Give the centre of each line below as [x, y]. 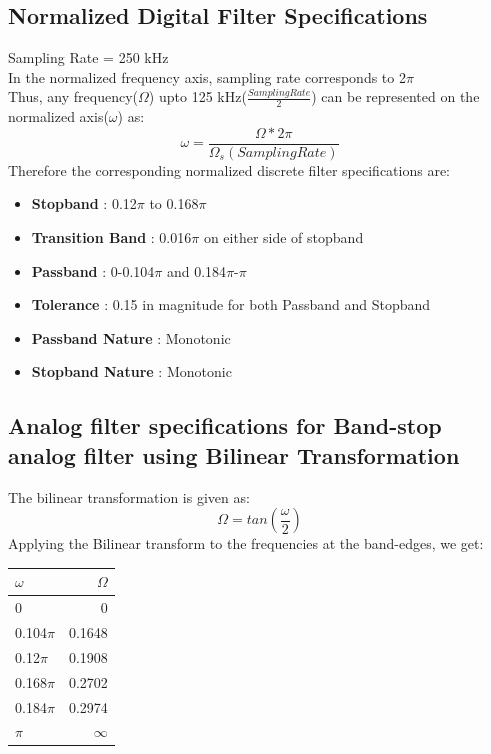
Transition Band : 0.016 [111, 237]
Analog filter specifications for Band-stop [225, 425]
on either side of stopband [283, 237]
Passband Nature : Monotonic [131, 337]
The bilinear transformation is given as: [129, 496]
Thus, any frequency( [73, 96]
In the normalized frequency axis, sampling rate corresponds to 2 [207, 76]
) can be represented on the [395, 96]
